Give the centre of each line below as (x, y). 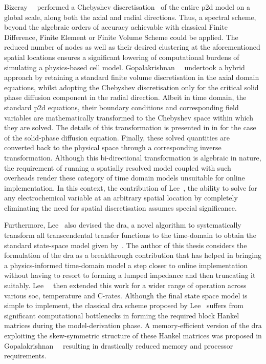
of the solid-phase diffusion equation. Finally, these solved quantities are (117, 137)
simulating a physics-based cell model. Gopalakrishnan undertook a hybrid (125, 67)
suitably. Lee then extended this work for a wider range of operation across (125, 285)
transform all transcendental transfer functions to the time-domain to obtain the (130, 235)
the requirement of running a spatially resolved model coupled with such (118, 167)
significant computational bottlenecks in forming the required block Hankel (122, 315)
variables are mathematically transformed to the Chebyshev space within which (129, 117)
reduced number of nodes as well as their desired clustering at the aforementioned (132, 47)
